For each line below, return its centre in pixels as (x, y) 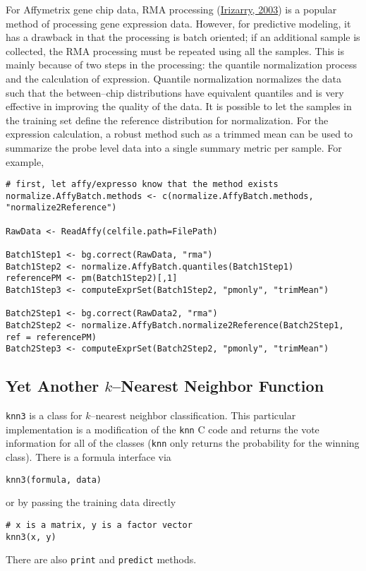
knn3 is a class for (44, 415)
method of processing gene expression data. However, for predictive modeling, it (178, 23)
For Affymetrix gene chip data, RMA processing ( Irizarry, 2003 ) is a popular (171, 9)
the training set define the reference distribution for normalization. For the (167, 120)
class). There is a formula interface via (89, 457)
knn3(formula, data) (54, 480)
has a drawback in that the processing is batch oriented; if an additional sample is (183, 37)
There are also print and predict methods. (101, 559)
